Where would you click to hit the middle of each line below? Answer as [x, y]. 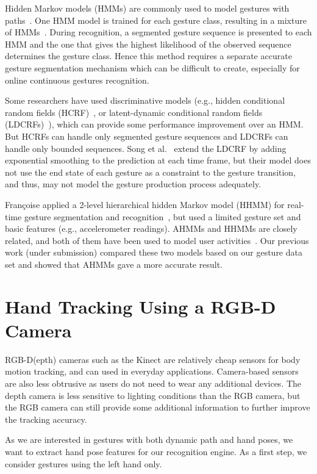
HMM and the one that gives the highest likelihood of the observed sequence [148, 44]
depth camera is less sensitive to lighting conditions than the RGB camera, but [153, 395]
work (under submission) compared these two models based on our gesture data [154, 252]
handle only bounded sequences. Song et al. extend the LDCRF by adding [146, 148]
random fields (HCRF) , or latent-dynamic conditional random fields [134, 112]
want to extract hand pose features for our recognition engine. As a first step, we [156, 451]
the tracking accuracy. [46, 419]
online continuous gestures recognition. [77, 80]
